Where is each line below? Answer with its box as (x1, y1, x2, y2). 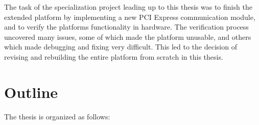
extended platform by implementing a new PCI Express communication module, (4, 11, 255, 22)
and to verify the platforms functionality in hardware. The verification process (4, 21, 249, 32)
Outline (4, 81, 58, 102)
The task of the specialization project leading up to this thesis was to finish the (4, 2, 252, 12)
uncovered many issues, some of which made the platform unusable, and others (4, 31, 251, 42)
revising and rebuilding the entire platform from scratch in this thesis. (4, 51, 223, 62)
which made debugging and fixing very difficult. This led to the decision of (4, 41, 237, 52)
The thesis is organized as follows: (4, 111, 110, 121)
